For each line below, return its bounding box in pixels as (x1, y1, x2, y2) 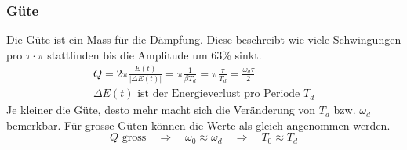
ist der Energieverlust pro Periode (137, 88, 300, 100)
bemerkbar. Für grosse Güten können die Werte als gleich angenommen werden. (6, 116, 391, 133)
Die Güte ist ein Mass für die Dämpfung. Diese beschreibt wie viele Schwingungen (6, 31, 402, 48)
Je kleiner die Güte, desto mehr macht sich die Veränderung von (6, 102, 316, 118)
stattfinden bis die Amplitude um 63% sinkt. (47, 46, 262, 62)
